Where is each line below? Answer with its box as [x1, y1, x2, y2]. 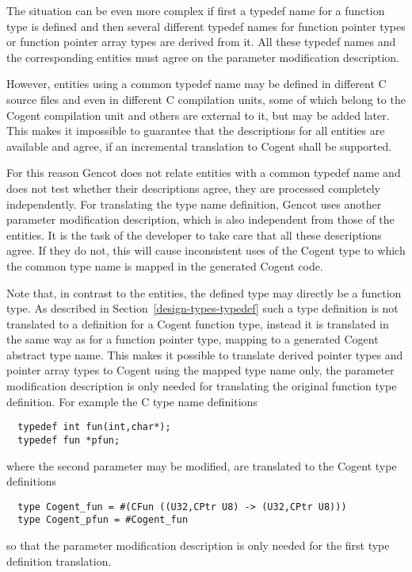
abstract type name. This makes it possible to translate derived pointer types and [6, 346, 403, 363]
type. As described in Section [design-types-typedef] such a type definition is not [6, 300, 399, 317]
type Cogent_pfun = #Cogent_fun [17, 514, 189, 526]
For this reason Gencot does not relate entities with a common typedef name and [6, 164, 401, 181]
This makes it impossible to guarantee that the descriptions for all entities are [6, 122, 385, 139]
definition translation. [6, 552, 112, 569]
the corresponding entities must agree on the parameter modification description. [6, 48, 399, 65]
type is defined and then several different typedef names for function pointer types [6, 17, 406, 34]
